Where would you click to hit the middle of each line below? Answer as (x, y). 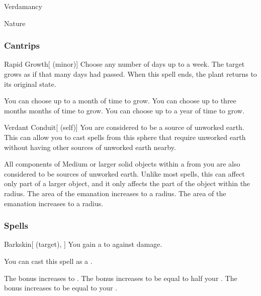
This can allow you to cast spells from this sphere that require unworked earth (125, 137)
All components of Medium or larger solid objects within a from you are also (122, 164)
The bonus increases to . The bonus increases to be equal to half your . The (121, 278)
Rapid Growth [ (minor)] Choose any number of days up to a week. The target (124, 64)
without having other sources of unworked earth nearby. (90, 147)
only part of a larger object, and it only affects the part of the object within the (127, 183)
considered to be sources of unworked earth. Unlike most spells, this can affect (124, 173)
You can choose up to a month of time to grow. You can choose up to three (120, 101)
